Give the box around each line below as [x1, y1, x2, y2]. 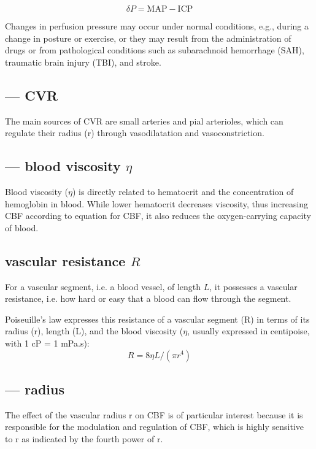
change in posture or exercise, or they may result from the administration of [5, 31, 291, 44]
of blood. [5, 221, 39, 234]
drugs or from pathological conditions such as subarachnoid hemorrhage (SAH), [5, 44, 304, 56]
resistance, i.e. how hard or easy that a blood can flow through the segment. [5, 292, 291, 305]
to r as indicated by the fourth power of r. [5, 432, 163, 445]
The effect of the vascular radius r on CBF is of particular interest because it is [5, 408, 303, 421]
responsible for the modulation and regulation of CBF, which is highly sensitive [5, 420, 304, 433]
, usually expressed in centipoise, [187, 324, 310, 337]
